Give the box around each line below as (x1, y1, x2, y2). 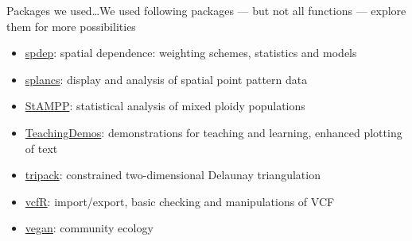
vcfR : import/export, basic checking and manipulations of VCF (25, 193, 335, 209)
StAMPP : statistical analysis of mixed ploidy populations (25, 98, 305, 114)
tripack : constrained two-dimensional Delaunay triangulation (25, 166, 321, 183)
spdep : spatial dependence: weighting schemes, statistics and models (25, 44, 357, 61)
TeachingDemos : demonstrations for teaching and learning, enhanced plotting (25, 124, 402, 140)
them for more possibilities (6, 17, 136, 34)
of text (25, 140, 58, 156)
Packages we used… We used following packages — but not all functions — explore (6, 2, 406, 18)
